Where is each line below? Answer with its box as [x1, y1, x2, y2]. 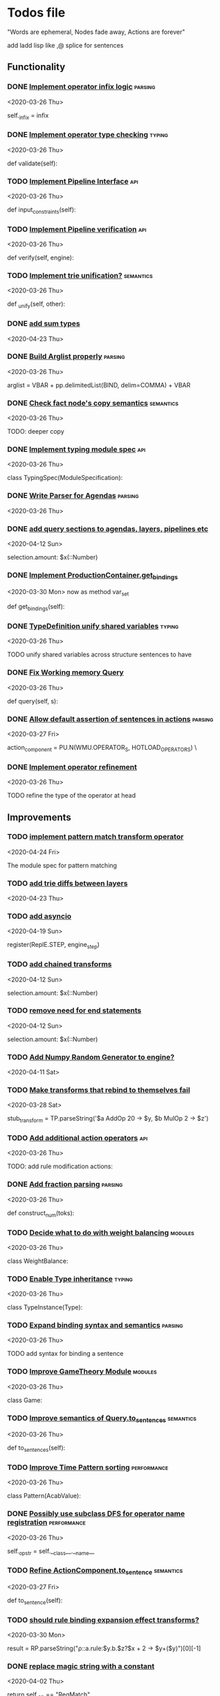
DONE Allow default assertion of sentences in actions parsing [7, 714, 214, 723]
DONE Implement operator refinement [7, 762, 137, 772]
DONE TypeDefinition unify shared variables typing [7, 621, 179, 631]
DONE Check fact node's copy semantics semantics [7, 398, 178, 407]
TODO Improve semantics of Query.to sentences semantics [7, 1413, 197, 1424]
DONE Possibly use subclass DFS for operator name [7, 1509, 185, 1519]
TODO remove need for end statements [7, 1006, 142, 1015]
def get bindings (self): [7, 602, 65, 613]
